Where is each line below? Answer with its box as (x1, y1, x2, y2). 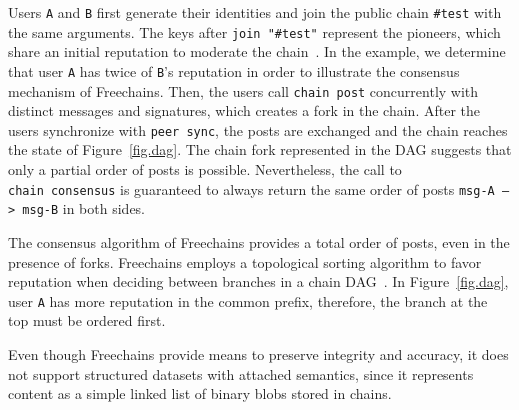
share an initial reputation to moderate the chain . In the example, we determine (8, 41, 506, 62)
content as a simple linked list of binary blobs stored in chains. (8, 383, 392, 404)
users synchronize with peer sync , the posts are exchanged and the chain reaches (8, 119, 508, 140)
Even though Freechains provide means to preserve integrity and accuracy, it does (8, 344, 509, 364)
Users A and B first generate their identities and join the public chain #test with (8, 2, 502, 22)
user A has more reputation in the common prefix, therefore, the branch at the (8, 290, 488, 311)
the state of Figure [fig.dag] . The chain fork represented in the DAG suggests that (8, 139, 512, 160)
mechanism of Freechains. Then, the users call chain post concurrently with (8, 80, 479, 101)
